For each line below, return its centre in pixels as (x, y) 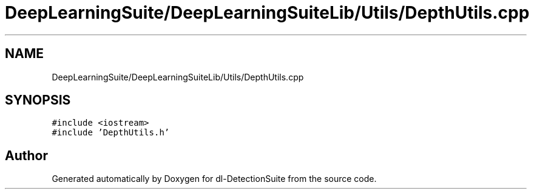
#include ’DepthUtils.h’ (111, 133)
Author (26, 155)
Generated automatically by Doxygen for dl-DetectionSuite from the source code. (214, 179)
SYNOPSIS (38, 100)
